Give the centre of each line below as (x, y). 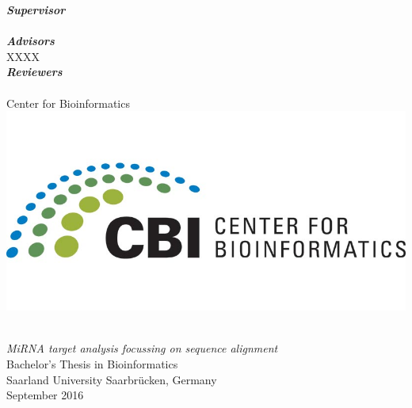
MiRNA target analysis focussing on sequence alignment (142, 348)
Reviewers (34, 72)
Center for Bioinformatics (68, 103)
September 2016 (45, 395)
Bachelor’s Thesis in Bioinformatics (92, 363)
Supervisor (36, 10)
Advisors (31, 41)
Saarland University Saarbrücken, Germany (112, 379)
